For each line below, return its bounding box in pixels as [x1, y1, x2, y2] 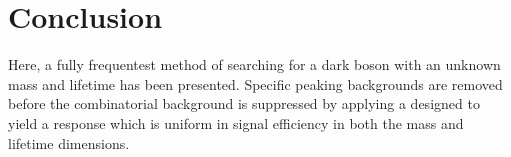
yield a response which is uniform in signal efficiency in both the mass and [8, 112, 464, 133]
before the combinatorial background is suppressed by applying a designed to [8, 93, 480, 114]
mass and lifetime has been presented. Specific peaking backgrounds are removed [8, 73, 503, 94]
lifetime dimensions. [8, 132, 130, 153]
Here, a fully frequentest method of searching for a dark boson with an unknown [8, 54, 501, 75]
